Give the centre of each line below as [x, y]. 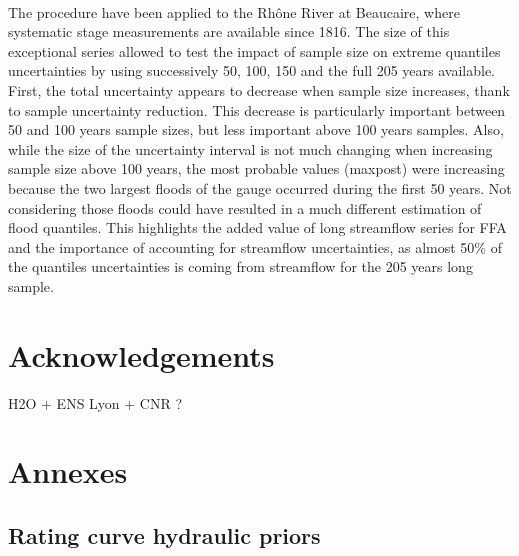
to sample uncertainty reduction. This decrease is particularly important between [257, 109]
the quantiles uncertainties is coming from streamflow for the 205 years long [240, 266]
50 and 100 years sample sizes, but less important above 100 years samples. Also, [256, 129]
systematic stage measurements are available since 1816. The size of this [229, 31]
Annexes [68, 471]
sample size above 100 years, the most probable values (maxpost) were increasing [256, 168]
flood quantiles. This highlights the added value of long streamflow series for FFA [257, 227]
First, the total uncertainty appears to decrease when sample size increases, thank [259, 89]
